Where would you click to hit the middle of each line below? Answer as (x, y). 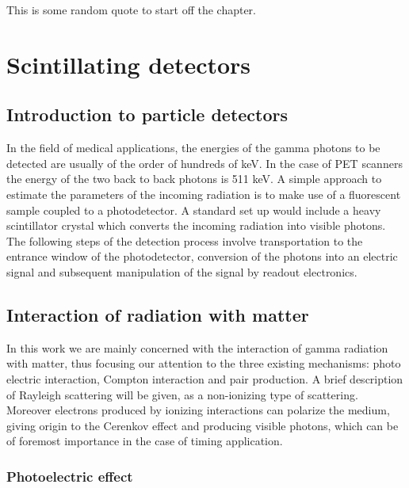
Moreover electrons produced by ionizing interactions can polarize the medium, (198, 410)
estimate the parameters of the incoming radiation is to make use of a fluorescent (204, 194)
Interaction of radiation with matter (158, 314)
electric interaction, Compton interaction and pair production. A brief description (205, 378)
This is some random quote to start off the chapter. (131, 10)
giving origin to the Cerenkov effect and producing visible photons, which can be (203, 425)
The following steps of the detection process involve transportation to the (185, 240)
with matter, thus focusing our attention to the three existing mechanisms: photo (204, 363)
